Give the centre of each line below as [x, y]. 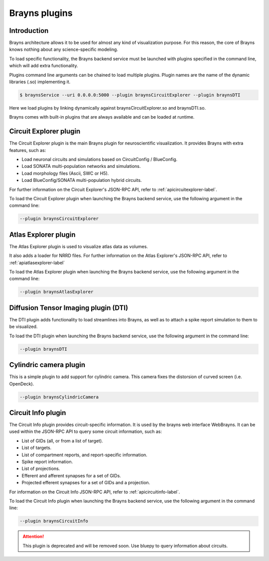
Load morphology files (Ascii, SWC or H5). [65, 173]
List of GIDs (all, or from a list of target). [62, 440]
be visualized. [23, 327]
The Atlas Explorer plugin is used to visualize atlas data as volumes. [78, 246]
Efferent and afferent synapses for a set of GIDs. [71, 475]
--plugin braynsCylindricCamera [59, 397]
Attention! [33, 537]
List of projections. [41, 469]
